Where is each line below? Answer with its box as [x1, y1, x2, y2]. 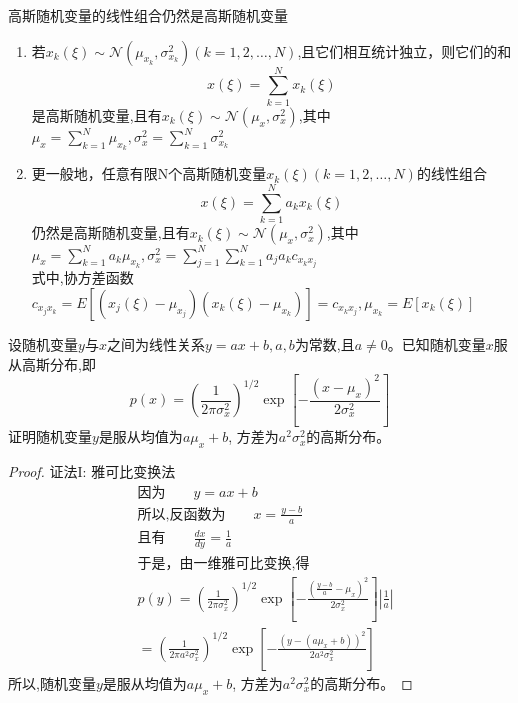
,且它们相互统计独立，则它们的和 [297, 40, 512, 61]
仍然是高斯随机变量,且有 [31, 222, 190, 243]
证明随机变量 [8, 426, 92, 447]
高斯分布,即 [21, 353, 96, 374]
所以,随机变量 [8, 672, 96, 693]
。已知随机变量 [387, 334, 486, 355]
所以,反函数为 [137, 507, 226, 522]
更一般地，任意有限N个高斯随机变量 [31, 163, 267, 184]
